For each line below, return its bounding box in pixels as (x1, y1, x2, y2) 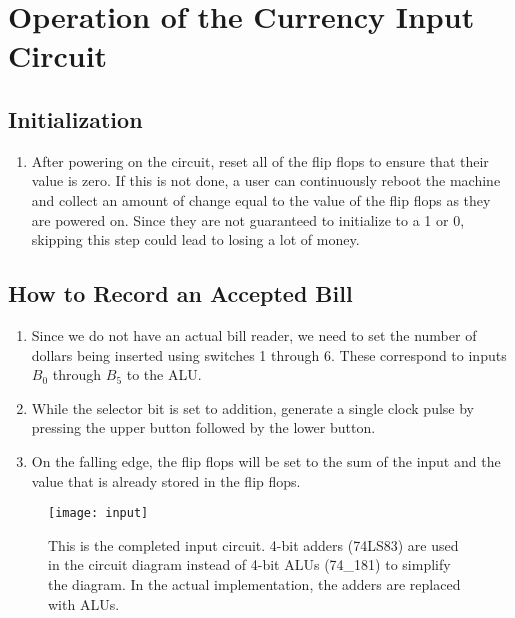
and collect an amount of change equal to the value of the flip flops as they (31, 189, 491, 210)
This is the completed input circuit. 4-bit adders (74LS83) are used (48, 534, 459, 555)
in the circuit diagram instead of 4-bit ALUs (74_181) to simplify (48, 554, 451, 575)
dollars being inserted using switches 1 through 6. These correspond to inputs (31, 344, 507, 365)
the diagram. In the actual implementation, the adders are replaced (48, 573, 461, 594)
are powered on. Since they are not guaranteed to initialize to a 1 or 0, (31, 209, 465, 230)
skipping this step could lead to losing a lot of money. (31, 229, 360, 250)
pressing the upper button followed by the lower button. (31, 417, 376, 438)
